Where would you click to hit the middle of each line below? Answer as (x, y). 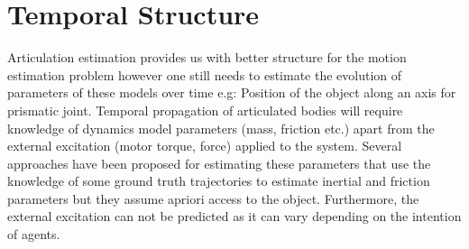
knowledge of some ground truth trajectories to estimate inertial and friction (219, 181)
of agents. (34, 234)
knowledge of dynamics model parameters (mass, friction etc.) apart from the (221, 128)
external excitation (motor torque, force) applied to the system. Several (205, 146)
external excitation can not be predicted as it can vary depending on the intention (234, 216)
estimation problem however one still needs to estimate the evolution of (205, 74)
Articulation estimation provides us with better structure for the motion (207, 57)
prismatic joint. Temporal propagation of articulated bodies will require (205, 110)
